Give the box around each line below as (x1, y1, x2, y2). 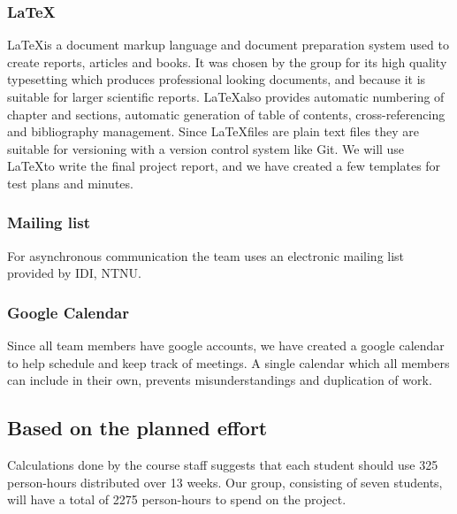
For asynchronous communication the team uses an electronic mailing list (7, 246, 405, 265)
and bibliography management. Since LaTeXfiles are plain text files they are (7, 122, 419, 141)
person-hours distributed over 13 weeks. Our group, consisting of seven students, (7, 472, 443, 491)
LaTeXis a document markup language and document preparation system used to (7, 35, 449, 54)
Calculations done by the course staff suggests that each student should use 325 (7, 456, 438, 474)
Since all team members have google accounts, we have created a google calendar (7, 336, 445, 355)
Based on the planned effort (7, 414, 268, 441)
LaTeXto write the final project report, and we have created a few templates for (7, 157, 441, 175)
